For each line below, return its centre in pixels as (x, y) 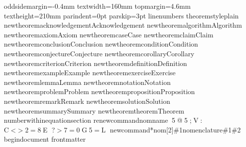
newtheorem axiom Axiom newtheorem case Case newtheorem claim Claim (109, 34)
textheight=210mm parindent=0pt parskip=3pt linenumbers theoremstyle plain (121, 15)
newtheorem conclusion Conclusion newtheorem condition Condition (101, 44)
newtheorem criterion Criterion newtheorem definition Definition (96, 63)
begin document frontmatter (45, 139)
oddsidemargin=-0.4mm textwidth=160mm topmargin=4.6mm (97, 6)
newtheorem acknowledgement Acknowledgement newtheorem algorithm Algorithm (123, 25)
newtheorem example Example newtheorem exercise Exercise (90, 73)
